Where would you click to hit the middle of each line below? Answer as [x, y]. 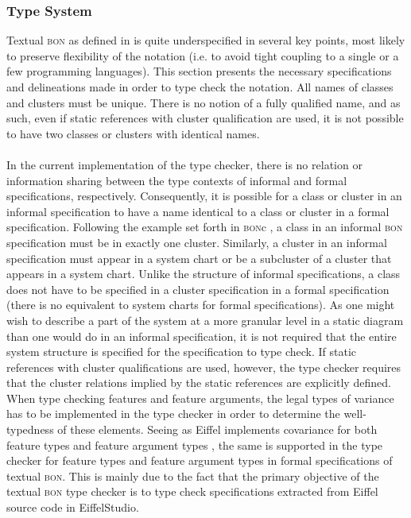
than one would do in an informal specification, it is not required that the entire [202, 336]
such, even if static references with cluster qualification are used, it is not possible [205, 118]
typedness [30, 429]
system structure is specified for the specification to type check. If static [182, 352]
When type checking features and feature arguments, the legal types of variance [200, 398]
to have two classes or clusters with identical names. [133, 133]
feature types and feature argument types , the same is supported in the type [195, 445]
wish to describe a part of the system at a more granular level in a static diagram [205, 320]
